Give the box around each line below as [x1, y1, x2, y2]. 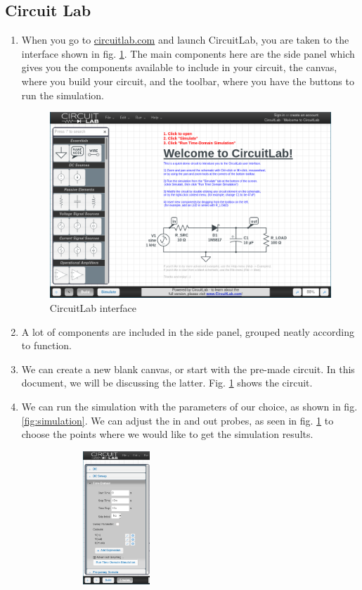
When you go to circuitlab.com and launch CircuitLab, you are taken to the [21, 32, 349, 47]
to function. [21, 338, 72, 353]
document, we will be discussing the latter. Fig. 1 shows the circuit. [21, 375, 313, 390]
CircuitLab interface [49, 300, 136, 315]
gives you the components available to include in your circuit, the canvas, [21, 60, 337, 75]
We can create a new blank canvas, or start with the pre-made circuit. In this [21, 361, 355, 376]
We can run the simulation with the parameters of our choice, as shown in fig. [21, 398, 358, 413]
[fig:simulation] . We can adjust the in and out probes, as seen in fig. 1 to [21, 413, 334, 427]
